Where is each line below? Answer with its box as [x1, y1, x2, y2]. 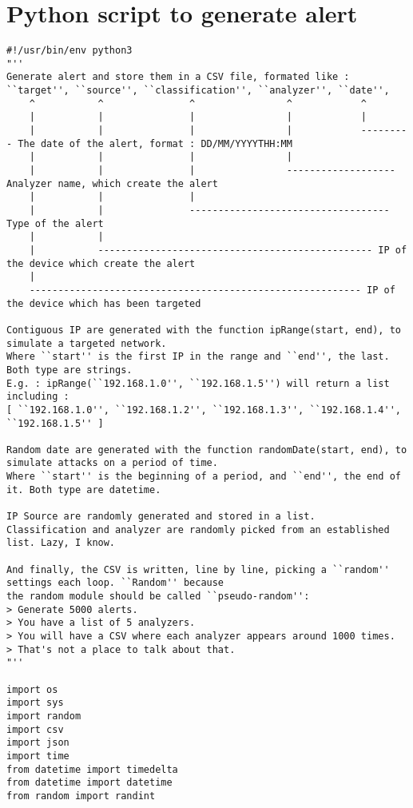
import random [6, 710, 81, 722]
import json [6, 737, 69, 749]
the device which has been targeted [6, 297, 201, 309]
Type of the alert [6, 217, 104, 229]
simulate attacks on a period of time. [6, 457, 218, 469]
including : [6, 391, 69, 403]
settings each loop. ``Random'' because [6, 577, 224, 589]
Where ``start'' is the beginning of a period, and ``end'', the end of [6, 471, 401, 483]
